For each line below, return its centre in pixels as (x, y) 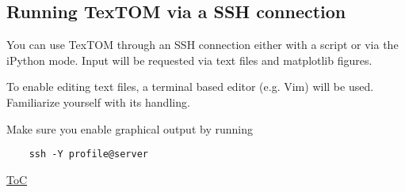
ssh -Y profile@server (88, 154)
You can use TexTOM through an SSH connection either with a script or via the (202, 45)
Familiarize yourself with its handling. (98, 102)
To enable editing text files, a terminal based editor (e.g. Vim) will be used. (190, 87)
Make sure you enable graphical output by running (130, 128)
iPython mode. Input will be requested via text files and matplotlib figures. (189, 60)
